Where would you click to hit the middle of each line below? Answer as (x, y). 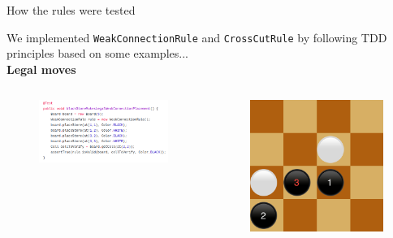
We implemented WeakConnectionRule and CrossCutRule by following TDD (197, 37)
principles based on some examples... (97, 53)
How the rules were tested (71, 10)
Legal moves (41, 69)
